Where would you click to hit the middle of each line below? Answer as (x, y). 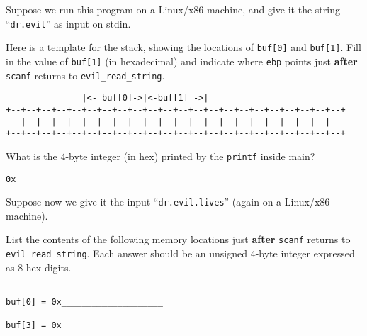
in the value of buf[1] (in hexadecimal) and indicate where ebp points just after (182, 61)
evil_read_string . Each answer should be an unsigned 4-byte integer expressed (180, 253)
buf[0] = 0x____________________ (84, 302)
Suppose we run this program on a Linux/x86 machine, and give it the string (173, 9)
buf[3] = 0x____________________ (84, 326)
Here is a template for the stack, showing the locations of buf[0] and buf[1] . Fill (183, 47)
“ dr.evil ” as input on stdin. (68, 23)
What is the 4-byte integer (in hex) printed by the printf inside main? (160, 156)
